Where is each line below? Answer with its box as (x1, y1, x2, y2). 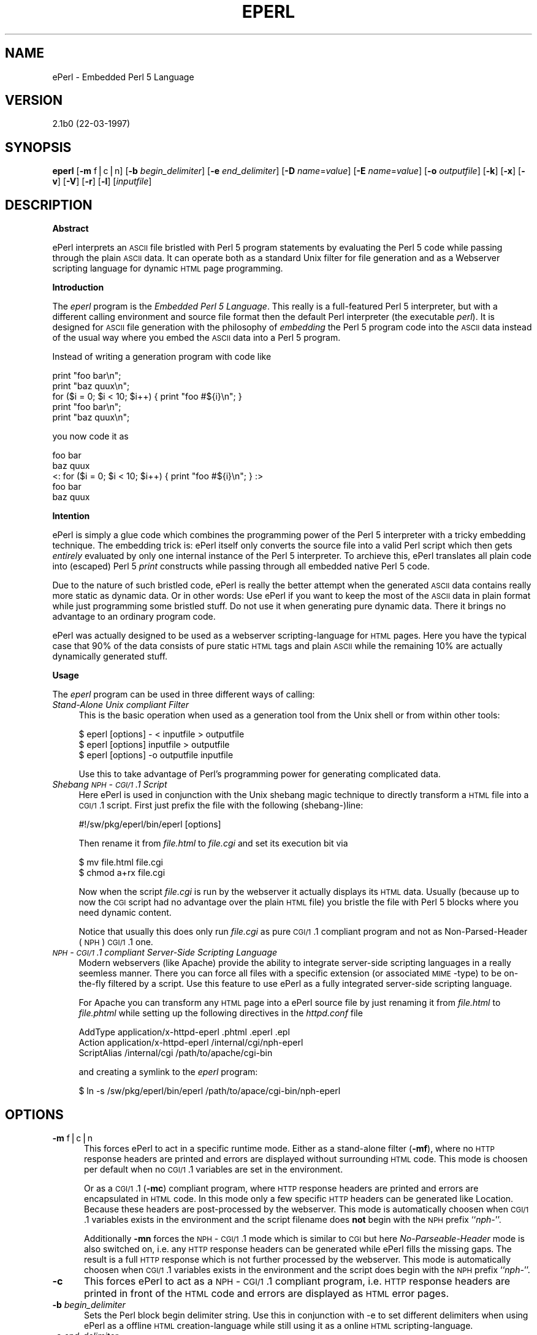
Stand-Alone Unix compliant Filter (52, 699, 189, 710)
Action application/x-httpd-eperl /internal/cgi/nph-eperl (78, 1037, 303, 1048)
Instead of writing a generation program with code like (52, 351, 272, 362)
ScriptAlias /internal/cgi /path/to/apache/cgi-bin (78, 1048, 273, 1059)
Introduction (52, 282, 104, 293)
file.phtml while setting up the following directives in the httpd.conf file (78, 1008, 363, 1019)
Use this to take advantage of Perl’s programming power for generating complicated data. (78, 769, 441, 780)
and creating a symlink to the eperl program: (78, 1067, 258, 1078)
